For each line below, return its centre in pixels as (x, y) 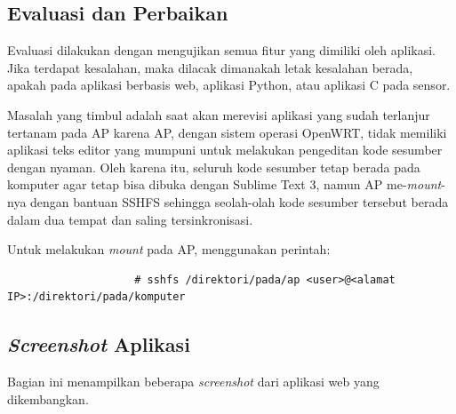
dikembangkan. (48, 398)
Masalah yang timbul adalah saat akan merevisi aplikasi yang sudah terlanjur (219, 114)
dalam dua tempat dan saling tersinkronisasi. (130, 219)
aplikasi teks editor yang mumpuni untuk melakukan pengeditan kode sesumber (225, 150)
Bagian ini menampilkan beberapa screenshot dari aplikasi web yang (193, 382)
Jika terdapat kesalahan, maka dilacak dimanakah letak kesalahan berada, (210, 67)
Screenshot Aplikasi (99, 344)
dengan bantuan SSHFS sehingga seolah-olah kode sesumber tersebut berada (240, 201)
